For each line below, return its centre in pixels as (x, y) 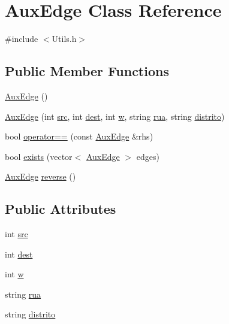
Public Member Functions (87, 71)
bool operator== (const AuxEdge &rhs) (79, 136)
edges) (148, 156)
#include (22, 39)
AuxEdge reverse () (40, 176)
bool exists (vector (39, 156)
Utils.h (64, 39)
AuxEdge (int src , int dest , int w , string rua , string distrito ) (115, 116)
